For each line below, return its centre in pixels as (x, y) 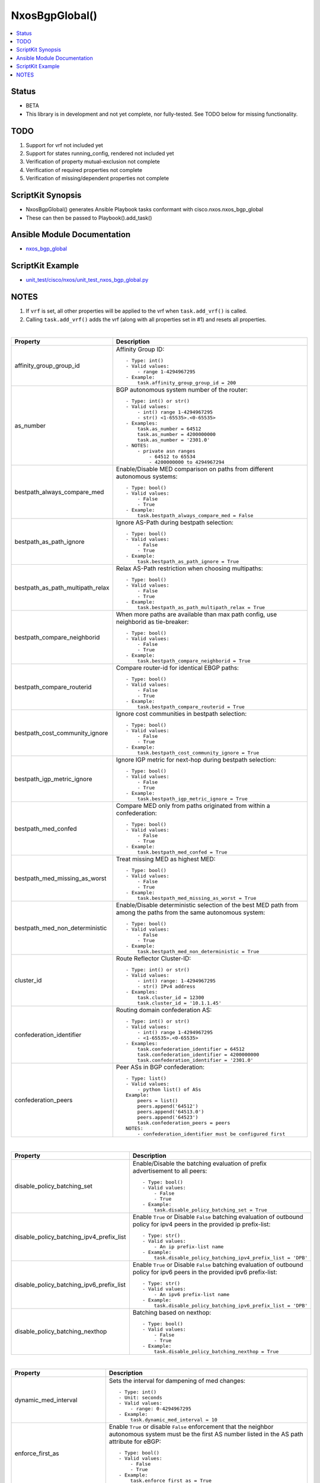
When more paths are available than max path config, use (196, 615)
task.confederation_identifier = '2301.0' (195, 1060)
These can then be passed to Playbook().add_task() (89, 218)
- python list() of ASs (169, 1089)
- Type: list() (146, 1079)
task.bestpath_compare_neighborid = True (194, 661)
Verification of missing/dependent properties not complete (97, 179)
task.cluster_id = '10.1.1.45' (179, 1003)
